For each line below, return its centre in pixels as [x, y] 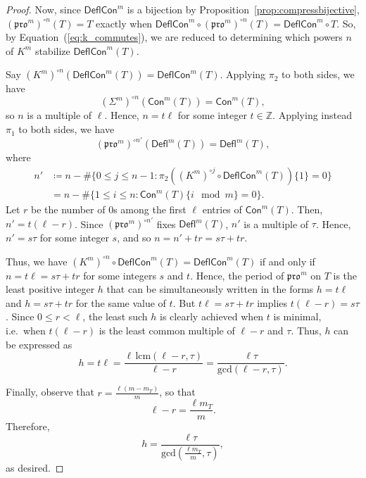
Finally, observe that [50, 392]
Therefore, [28, 426]
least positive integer [50, 289]
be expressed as [39, 344]
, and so [134, 237]
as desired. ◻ [35, 467]
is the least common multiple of [167, 330]
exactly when [124, 23]
